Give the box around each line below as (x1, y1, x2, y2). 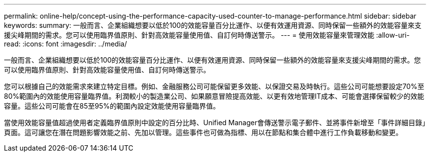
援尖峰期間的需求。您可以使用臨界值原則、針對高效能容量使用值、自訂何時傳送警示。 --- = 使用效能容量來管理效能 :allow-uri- (4, 31, 410, 39)
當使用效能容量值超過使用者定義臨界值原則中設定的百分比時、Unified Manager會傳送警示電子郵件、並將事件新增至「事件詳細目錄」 (4, 118, 426, 127)
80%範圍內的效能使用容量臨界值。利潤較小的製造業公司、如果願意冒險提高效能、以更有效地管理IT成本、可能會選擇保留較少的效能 (4, 92, 425, 100)
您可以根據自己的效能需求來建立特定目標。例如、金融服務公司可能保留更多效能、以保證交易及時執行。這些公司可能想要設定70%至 (4, 82, 425, 90)
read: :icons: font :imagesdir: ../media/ (4, 40, 127, 48)
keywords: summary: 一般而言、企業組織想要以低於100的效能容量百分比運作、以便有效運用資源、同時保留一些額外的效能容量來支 (4, 21, 422, 29)
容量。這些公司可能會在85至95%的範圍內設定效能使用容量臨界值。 (4, 102, 220, 110)
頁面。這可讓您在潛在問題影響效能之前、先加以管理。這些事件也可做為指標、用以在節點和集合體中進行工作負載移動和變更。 (4, 128, 403, 136)
